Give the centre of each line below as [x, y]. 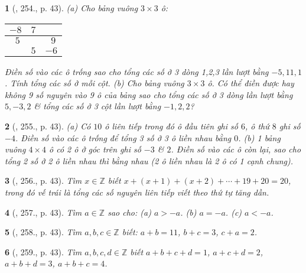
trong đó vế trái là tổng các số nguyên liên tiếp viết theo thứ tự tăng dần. [137, 192]
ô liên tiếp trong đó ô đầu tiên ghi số [171, 126]
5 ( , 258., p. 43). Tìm [43, 232]
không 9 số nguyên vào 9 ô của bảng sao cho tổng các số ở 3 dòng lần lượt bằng [149, 94]
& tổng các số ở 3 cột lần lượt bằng [97, 106]
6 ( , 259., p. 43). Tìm [43, 251]
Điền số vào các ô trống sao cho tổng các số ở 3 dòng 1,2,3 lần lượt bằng [137, 71]
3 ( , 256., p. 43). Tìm [43, 181]
